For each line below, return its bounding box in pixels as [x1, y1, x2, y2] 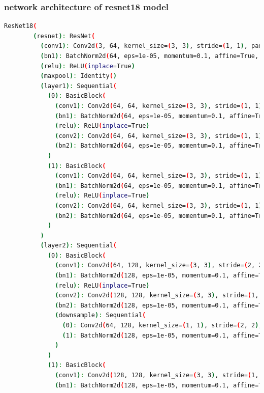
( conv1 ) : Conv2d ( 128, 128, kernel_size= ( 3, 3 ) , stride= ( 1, [55, 372, 259, 379]
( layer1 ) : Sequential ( [40, 82, 117, 90]
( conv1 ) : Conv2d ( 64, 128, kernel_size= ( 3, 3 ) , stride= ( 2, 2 [55, 262, 262, 269]
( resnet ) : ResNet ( [33, 32, 95, 40]
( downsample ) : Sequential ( [55, 312, 146, 319]
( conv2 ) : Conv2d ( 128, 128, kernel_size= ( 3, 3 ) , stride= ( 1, [55, 292, 259, 299]
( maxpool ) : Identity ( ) [40, 72, 117, 80]
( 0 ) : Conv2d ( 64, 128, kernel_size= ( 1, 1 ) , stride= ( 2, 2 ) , [62, 322, 262, 329]
